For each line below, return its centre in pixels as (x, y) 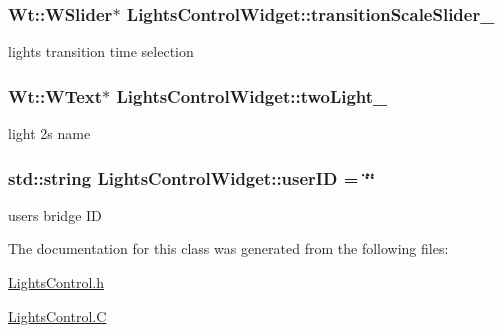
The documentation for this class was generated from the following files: (228, 248)
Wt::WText (55, 95)
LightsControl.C (57, 315)
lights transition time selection (101, 51)
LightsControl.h (56, 282)
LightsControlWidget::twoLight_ (252, 95)
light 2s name (49, 133)
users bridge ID (55, 214)
